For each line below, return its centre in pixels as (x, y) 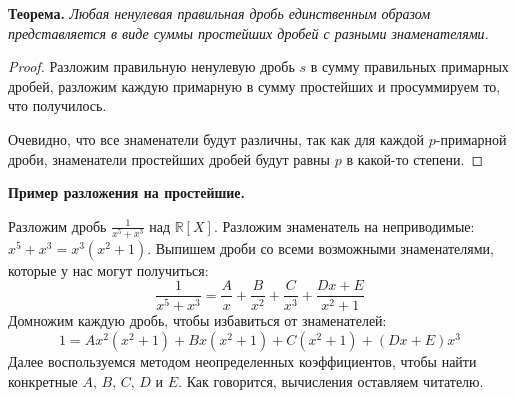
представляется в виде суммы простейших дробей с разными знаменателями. (248, 32)
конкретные (43, 380)
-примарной (471, 138)
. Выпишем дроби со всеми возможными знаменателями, (320, 247)
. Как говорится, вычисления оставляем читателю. (331, 380)
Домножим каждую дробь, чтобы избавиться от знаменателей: (197, 320)
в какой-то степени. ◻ (415, 158)
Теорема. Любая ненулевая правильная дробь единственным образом (219, 13)
